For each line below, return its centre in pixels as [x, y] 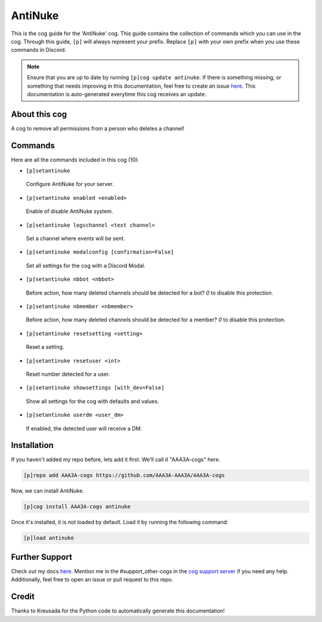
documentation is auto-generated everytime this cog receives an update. [117, 94]
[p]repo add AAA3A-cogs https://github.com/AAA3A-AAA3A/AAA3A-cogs [124, 475]
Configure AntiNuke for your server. [70, 184]
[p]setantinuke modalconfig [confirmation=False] [100, 252]
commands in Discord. [39, 50]
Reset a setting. [45, 347]
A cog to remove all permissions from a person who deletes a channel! [98, 128]
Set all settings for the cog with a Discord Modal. [86, 265]
